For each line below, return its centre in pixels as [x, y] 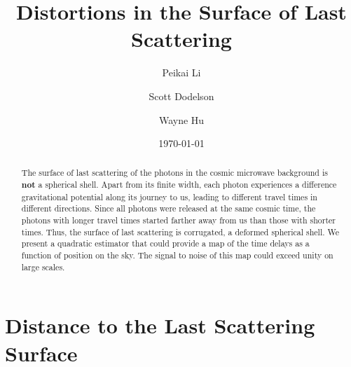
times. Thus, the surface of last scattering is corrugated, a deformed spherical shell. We [180, 231]
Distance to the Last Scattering [160, 325]
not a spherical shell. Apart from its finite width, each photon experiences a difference [179, 185]
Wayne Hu [181, 119]
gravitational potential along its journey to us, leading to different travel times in [169, 196]
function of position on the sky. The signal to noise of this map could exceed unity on [177, 255]
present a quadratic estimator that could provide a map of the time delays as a [165, 243]
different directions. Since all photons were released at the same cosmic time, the [168, 208]
